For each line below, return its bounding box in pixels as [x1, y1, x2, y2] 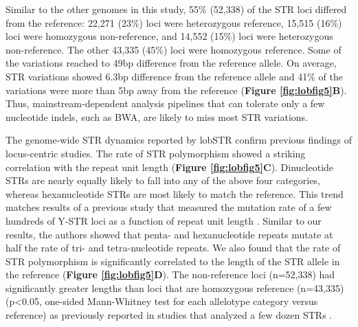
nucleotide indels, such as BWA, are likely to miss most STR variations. [5, 109, 309, 124]
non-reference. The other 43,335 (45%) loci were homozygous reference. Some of [5, 42, 342, 56]
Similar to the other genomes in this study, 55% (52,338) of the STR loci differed [5, 2, 347, 16]
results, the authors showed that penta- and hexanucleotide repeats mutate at [5, 227, 333, 241]
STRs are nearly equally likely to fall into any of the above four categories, [5, 173, 320, 188]
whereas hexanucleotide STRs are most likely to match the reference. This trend [5, 186, 344, 201]
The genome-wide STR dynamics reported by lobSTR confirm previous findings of [5, 133, 353, 147]
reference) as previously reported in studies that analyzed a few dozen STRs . [5, 308, 333, 322]
